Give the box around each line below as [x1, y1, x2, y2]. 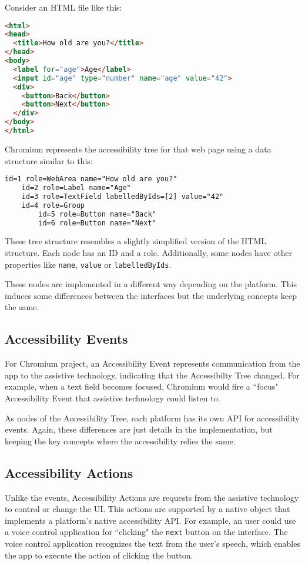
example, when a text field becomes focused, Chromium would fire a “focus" [5, 380, 279, 393]
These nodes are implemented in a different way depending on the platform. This [5, 278, 297, 290]
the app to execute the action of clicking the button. [5, 549, 193, 561]
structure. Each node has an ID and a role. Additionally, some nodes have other [5, 247, 293, 258]
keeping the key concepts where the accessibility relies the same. [5, 434, 236, 447]
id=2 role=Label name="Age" [21, 184, 131, 192]
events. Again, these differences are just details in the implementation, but [5, 423, 273, 436]
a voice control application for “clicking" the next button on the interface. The [5, 526, 288, 538]
